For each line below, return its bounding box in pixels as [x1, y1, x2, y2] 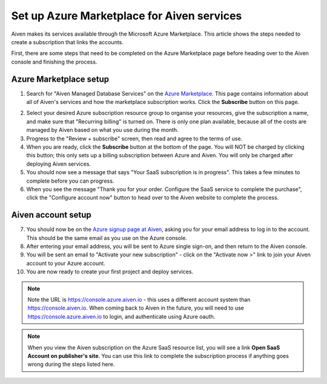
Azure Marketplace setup [11, 74, 110, 84]
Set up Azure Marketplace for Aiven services [11, 9, 242, 22]
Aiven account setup [11, 210, 92, 220]
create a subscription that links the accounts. [11, 38, 124, 45]
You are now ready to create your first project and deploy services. [26, 268, 194, 275]
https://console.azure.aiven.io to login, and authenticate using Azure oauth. [27, 313, 216, 320]
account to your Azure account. [26, 259, 105, 267]
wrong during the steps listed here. [27, 360, 115, 368]
